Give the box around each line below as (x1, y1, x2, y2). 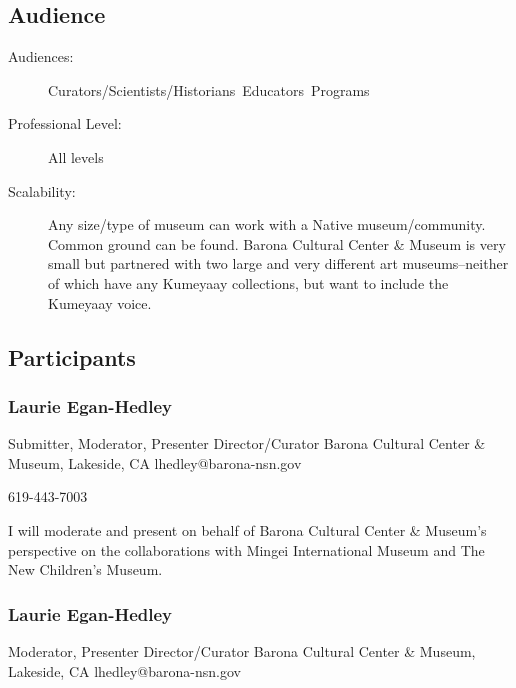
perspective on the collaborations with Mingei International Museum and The (8, 539, 485, 560)
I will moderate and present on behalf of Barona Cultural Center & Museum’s (8, 519, 487, 540)
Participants (8, 341, 136, 372)
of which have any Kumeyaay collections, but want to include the (48, 272, 449, 293)
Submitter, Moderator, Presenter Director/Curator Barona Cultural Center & (8, 433, 486, 454)
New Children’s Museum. (8, 559, 163, 580)
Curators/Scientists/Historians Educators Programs (48, 79, 370, 100)
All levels (48, 146, 104, 167)
